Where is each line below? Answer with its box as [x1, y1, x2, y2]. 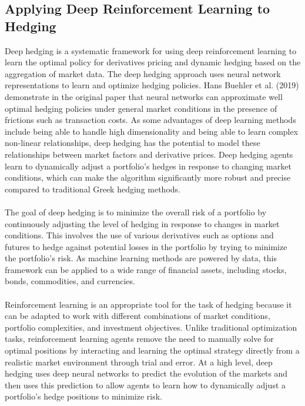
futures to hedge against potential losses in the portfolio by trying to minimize [5, 240, 287, 252]
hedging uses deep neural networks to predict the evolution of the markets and [5, 367, 288, 380]
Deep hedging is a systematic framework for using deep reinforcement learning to [5, 44, 297, 56]
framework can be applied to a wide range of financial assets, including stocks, [5, 263, 287, 275]
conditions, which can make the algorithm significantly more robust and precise [5, 171, 291, 184]
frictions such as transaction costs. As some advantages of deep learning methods [5, 114, 296, 126]
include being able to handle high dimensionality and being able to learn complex [5, 125, 299, 137]
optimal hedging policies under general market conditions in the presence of [5, 102, 277, 114]
